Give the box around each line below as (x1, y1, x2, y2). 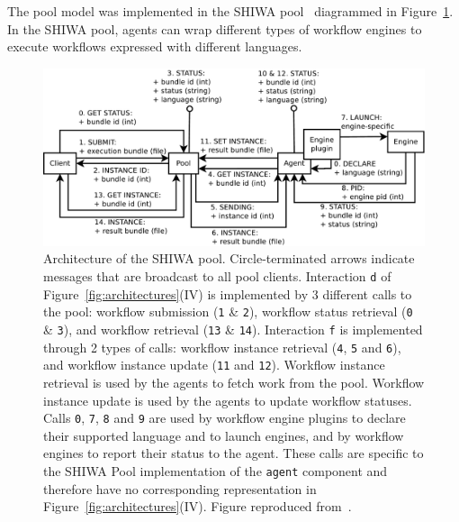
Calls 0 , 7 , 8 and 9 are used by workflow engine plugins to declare (43, 408, 406, 427)
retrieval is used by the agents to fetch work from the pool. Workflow (43, 372, 425, 391)
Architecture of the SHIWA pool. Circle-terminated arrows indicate (43, 249, 415, 268)
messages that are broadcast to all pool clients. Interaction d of (43, 267, 391, 286)
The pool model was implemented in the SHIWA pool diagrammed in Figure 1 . (7, 2, 454, 20)
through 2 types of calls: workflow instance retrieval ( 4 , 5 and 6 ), (43, 337, 401, 356)
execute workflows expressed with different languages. (7, 37, 302, 56)
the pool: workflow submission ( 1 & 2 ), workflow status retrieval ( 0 (43, 302, 413, 321)
